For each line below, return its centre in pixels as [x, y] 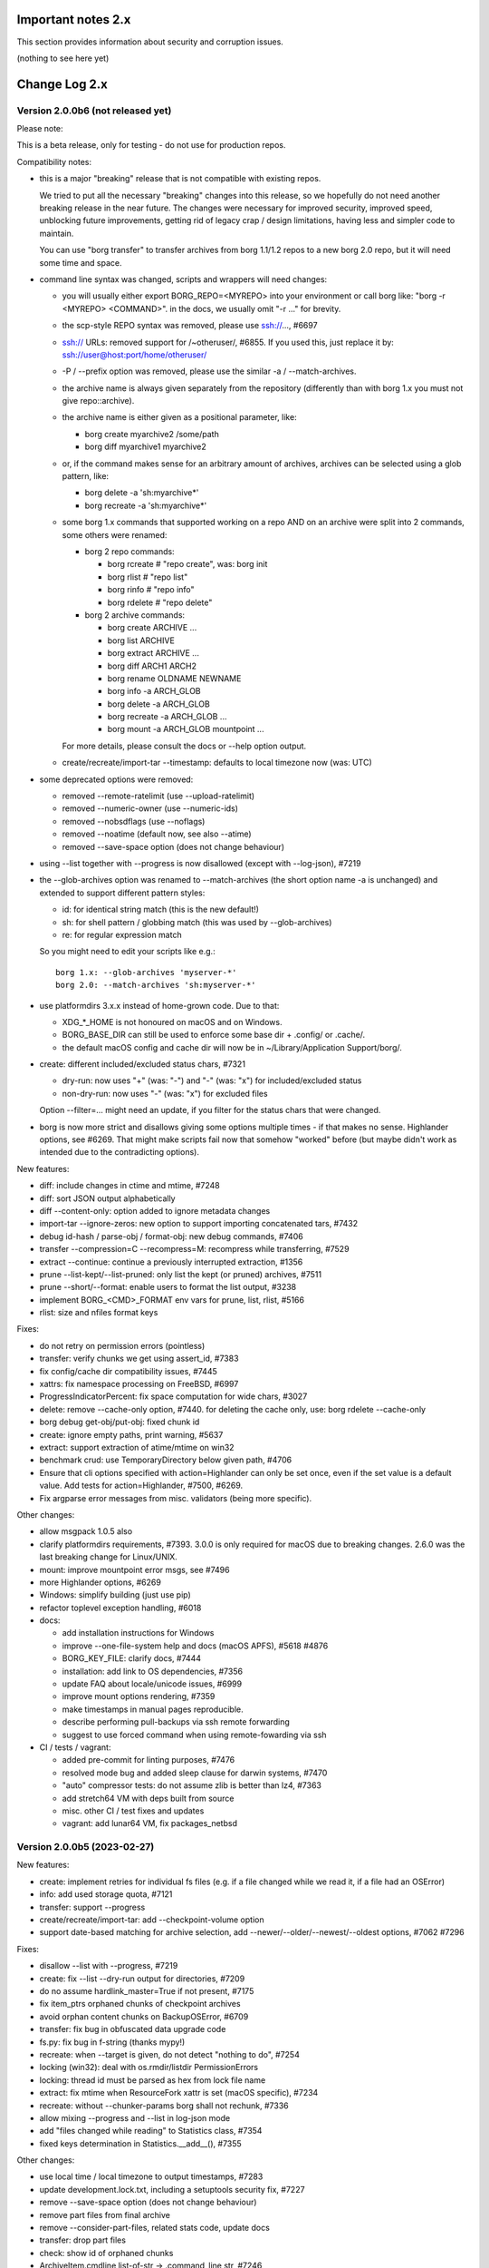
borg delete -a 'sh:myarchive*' [142, 493]
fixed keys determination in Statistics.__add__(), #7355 [140, 2143]
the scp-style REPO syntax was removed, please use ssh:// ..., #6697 [190, 326]
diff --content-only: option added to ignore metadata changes [155, 1210]
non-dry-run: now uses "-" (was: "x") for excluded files [165, 1093]
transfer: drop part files [83, 2240]
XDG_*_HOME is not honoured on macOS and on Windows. [172, 1022]
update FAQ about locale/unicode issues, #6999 [152, 1684]
